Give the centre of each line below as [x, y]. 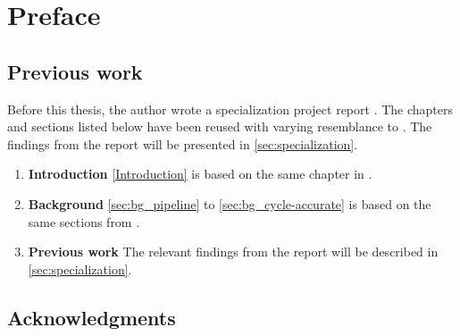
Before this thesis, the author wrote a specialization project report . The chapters [230, 109]
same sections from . [84, 221]
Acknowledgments [92, 317]
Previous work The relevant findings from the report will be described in [233, 252]
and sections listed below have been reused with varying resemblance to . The [220, 126]
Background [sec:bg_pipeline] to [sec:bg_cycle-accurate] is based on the [230, 203]
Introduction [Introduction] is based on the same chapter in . [200, 174]
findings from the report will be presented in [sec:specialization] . [183, 143]
